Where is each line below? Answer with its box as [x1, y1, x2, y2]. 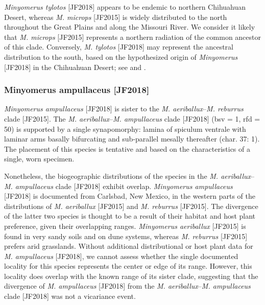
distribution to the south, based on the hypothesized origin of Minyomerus [4, 51, 238, 62]
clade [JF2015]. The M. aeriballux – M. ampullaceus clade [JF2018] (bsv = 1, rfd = [4, 113, 260, 124]
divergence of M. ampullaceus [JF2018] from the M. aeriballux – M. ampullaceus [4, 280, 251, 291]
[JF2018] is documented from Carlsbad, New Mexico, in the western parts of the [4, 191, 255, 201]
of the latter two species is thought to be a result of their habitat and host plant [4, 210, 256, 221]
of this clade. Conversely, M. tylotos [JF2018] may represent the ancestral [4, 41, 233, 52]
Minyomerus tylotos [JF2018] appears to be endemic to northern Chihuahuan [4, 2, 246, 12]
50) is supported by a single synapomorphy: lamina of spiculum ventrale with [4, 123, 246, 134]
